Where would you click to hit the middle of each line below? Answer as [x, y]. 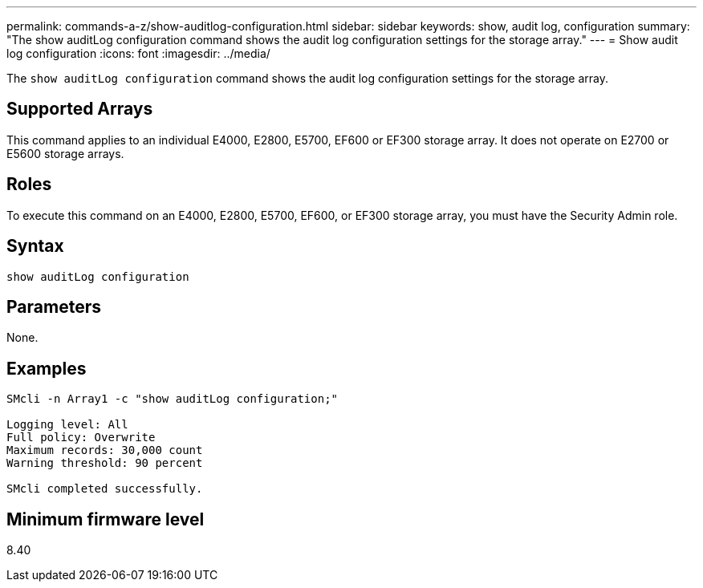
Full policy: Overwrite [81, 438]
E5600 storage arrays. [65, 153]
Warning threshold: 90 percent [105, 463]
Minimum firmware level [106, 519]
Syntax [35, 246]
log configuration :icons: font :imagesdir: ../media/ [138, 53]
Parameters [54, 306]
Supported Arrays [80, 109]
